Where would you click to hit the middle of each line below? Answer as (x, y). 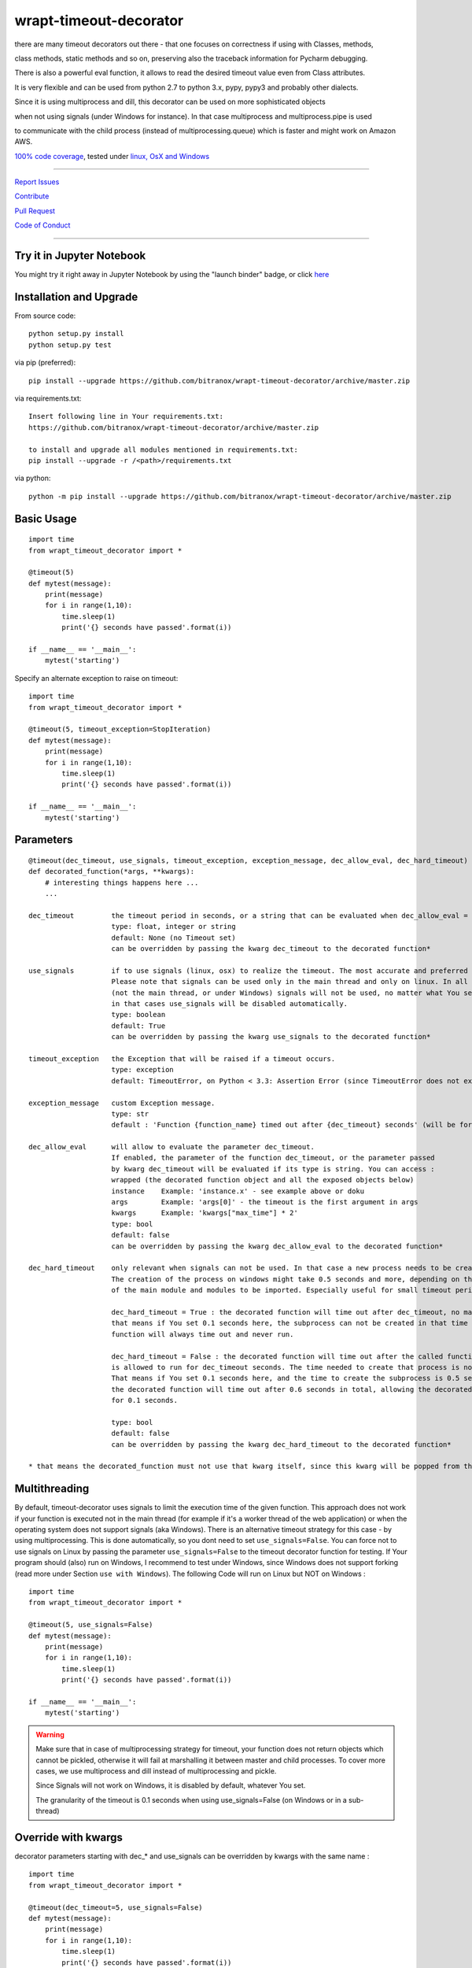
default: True (138, 1026)
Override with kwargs (69, 1837)
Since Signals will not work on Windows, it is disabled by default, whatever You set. (171, 1785)
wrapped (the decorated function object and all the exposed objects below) (263, 1180)
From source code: (45, 316)
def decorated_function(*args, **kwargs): (112, 871)
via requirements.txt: (48, 398)
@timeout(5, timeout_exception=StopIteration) (120, 729)
